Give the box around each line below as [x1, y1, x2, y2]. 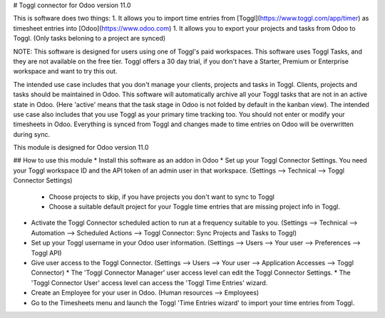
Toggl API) [31, 248, 62, 257]
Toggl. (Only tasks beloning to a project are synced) [13, 34, 166, 43]
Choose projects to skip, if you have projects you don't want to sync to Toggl [48, 193, 274, 201]
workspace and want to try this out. [13, 67, 118, 76]
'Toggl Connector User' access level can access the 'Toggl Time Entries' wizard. [31, 278, 268, 287]
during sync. [13, 130, 51, 138]
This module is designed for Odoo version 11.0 [13, 143, 149, 152]
